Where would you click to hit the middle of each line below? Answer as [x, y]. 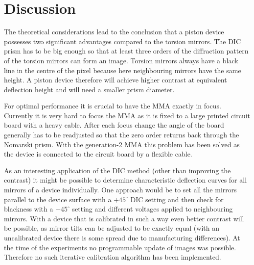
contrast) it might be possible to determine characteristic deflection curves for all [126, 180]
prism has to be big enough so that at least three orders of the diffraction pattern [126, 51]
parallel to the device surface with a [58, 199]
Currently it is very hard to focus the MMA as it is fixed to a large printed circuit [127, 115]
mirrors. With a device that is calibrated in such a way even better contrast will [124, 218]
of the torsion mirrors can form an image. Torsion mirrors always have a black [121, 60]
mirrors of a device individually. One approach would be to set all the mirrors [120, 190]
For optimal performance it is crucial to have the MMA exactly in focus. [113, 106]
